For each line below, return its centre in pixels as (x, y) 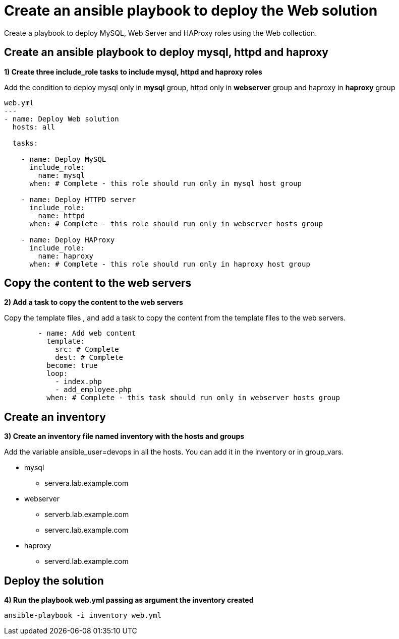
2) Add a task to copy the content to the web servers (94, 302)
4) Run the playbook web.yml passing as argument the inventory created (129, 600)
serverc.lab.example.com (87, 530)
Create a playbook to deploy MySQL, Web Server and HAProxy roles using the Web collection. (161, 33)
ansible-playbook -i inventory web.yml (83, 616)
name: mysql (62, 175)
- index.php (78, 382)
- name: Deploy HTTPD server (78, 199)
